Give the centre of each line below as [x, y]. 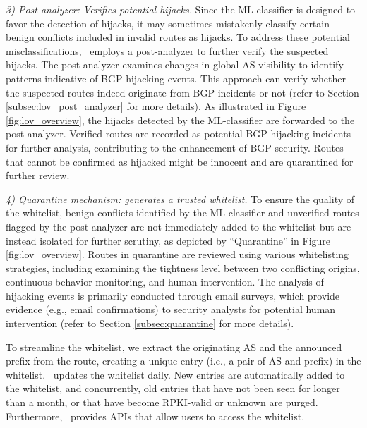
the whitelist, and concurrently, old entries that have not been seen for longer [173, 388]
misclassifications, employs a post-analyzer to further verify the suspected [167, 50]
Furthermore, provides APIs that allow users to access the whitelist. [155, 416]
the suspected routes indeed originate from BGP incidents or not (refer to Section [182, 92]
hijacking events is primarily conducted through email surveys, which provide [173, 295]
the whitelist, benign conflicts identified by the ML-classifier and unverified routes [182, 213]
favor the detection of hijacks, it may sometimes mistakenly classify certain [168, 23]
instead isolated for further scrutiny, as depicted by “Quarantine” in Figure [168, 240]
